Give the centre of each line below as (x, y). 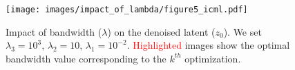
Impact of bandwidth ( (54, 31)
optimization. (213, 58)
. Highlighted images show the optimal (208, 45)
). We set (242, 31)
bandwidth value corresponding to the (86, 58)
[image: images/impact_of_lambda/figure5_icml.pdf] (127, 10)
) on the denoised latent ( (161, 31)
